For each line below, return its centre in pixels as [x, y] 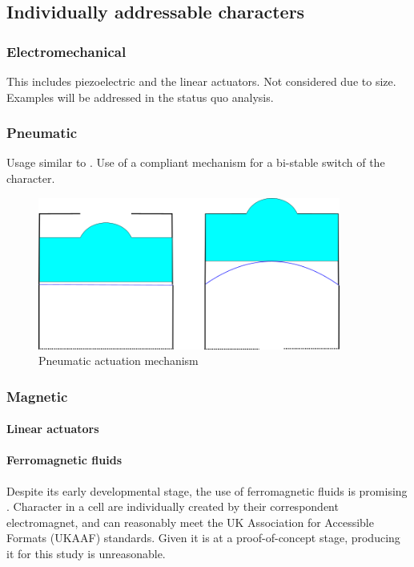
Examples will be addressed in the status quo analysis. [140, 97]
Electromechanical [66, 51]
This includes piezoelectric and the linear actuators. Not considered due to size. [201, 81]
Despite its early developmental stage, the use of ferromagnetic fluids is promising [207, 490]
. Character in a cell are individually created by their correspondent [173, 506]
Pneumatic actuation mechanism [119, 360]
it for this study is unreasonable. [86, 553]
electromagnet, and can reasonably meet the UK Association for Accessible [190, 522]
